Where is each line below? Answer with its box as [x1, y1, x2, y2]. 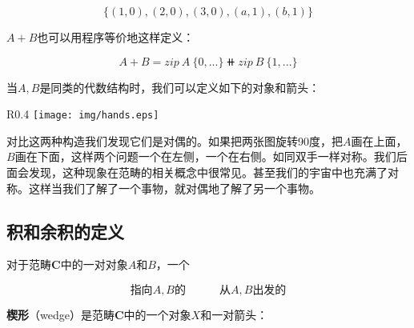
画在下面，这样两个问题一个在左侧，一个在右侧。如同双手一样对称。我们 [14, 148, 396, 165]
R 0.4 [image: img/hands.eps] [6, 106, 159, 122]
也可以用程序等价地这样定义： [37, 29, 195, 45]
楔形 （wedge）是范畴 [6, 306, 115, 323]
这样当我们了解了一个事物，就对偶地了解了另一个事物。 [28, 179, 320, 196]
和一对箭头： [200, 306, 268, 323]
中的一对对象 [60, 256, 128, 273]
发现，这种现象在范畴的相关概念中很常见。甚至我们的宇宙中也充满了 [28, 164, 388, 181]
